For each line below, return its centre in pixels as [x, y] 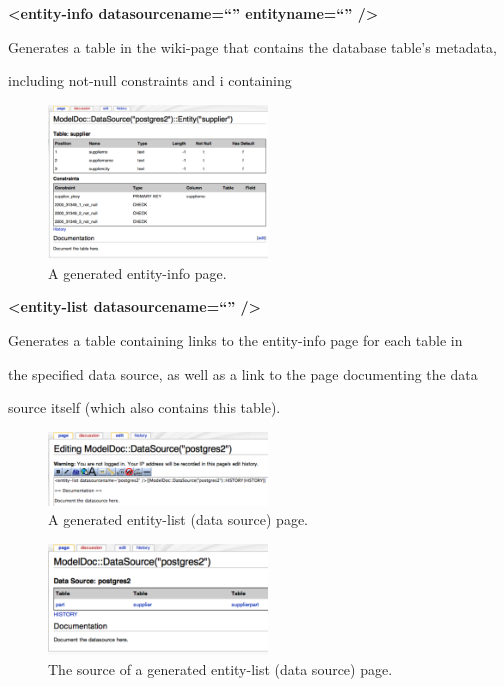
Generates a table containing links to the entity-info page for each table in [235, 340]
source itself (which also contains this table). [144, 407]
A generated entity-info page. [137, 272]
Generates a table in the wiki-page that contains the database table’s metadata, [252, 46]
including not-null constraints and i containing [150, 80]
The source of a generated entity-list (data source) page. [220, 668]
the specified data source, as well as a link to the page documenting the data [243, 373]
